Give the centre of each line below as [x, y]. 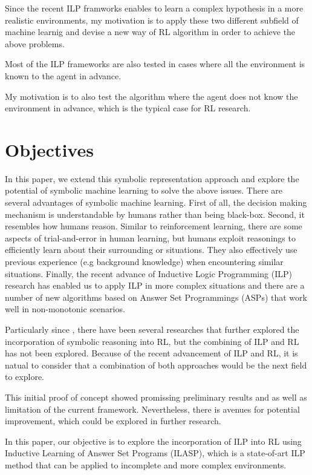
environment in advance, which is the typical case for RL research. [128, 108]
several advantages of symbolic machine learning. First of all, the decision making [156, 202]
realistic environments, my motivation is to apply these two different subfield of [152, 20]
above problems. [35, 43]
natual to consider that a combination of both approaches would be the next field [156, 365]
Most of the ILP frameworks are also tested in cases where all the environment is [155, 64]
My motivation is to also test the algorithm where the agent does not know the [151, 96]
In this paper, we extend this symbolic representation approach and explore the [152, 178]
